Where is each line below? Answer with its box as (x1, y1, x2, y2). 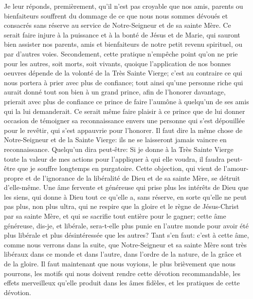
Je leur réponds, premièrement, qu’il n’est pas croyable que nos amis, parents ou (4, 1, 243, 11)
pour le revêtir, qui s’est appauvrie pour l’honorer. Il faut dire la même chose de (4, 125, 243, 135)
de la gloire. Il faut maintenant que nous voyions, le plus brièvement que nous (4, 259, 235, 269)
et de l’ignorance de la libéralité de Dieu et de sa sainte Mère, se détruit (25, 172, 240, 183)
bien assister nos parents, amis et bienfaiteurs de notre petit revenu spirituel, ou (4, 39, 243, 49)
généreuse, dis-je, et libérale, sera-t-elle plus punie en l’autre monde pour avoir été (4, 220, 249, 230)
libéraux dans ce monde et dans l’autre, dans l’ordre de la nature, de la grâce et (4, 249, 242, 259)
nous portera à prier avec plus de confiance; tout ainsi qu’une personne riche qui (4, 77, 243, 87)
